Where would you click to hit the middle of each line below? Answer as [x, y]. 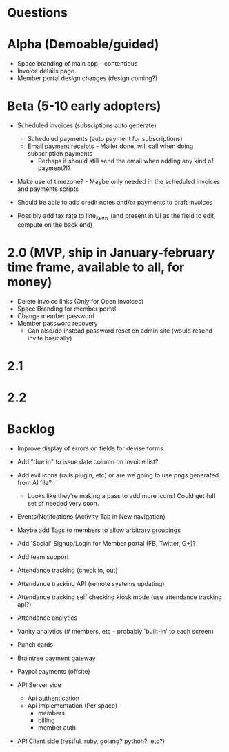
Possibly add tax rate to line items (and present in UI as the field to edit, [116, 217]
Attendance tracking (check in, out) [68, 570]
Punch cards [35, 645]
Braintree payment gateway [56, 658]
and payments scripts [48, 189]
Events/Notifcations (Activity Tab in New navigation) [91, 517]
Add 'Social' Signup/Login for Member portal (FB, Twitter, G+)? [107, 544]
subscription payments [60, 154]
